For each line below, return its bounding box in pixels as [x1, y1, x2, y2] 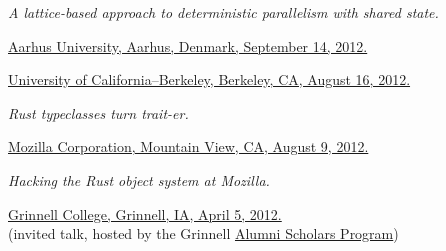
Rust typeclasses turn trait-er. [8, 102, 189, 123]
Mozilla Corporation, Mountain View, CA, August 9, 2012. [8, 136, 369, 157]
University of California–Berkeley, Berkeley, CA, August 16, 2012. [8, 69, 411, 90]
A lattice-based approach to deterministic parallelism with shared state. [8, 2, 439, 22]
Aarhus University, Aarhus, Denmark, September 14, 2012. [8, 35, 368, 56]
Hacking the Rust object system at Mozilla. [8, 169, 270, 190]
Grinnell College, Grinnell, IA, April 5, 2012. [8, 203, 282, 224]
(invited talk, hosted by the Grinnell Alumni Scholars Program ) [8, 223, 399, 244]
